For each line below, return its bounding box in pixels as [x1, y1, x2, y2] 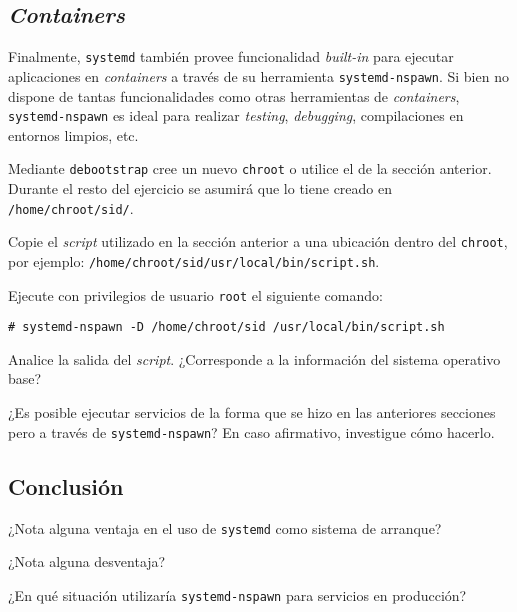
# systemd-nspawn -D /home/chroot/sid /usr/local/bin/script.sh [8, 320, 445, 335]
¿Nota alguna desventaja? [8, 551, 166, 572]
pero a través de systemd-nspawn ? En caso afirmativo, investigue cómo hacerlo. [8, 421, 495, 442]
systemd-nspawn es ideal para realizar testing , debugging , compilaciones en [8, 105, 464, 126]
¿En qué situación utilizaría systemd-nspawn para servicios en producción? [8, 584, 467, 605]
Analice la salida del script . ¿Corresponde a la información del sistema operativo [8, 348, 501, 369]
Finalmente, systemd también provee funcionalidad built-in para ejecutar [8, 46, 454, 67]
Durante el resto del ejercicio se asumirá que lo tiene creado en [8, 178, 393, 199]
